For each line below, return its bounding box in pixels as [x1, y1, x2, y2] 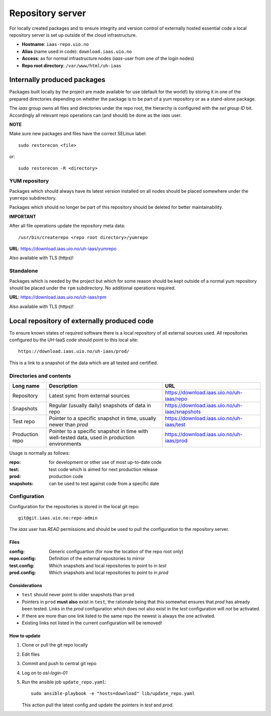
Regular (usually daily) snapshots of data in [49, 402, 152, 409]
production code [49, 473, 83, 480]
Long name [12, 382, 40, 389]
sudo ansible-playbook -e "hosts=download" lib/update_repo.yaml [31, 691, 195, 696]
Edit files [22, 651, 40, 657]
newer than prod [49, 421, 88, 428]
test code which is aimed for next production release [49, 466, 158, 472]
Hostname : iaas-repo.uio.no [22, 41, 89, 47]
